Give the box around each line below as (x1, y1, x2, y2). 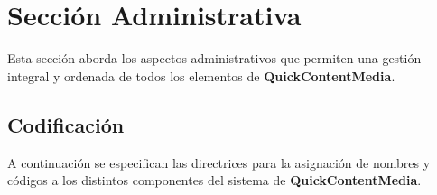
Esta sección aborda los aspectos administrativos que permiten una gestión (7, 49, 422, 68)
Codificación (7, 110, 125, 138)
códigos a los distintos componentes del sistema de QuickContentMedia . (7, 171, 422, 190)
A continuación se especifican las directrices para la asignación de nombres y (7, 153, 431, 172)
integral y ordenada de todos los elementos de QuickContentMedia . (7, 66, 395, 85)
